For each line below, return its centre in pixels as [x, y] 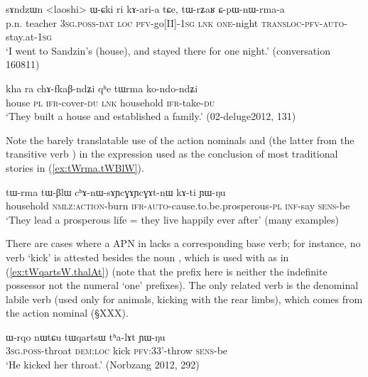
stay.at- [22, 37]
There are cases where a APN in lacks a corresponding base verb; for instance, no [183, 243]
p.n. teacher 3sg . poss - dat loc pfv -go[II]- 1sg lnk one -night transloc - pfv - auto [175, 22]
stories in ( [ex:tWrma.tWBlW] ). [75, 167]
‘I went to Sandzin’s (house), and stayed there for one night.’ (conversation [168, 50]
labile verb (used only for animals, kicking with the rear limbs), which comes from [184, 299]
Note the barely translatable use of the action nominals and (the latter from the [180, 140]
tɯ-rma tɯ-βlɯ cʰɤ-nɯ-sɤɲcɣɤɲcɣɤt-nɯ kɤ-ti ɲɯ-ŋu [116, 191]
